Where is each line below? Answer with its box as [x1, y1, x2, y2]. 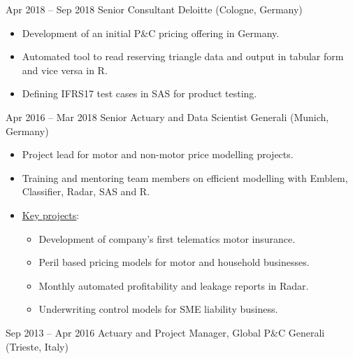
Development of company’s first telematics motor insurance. [38, 231, 296, 246]
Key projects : [22, 207, 80, 222]
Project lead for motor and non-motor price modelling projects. [22, 147, 294, 162]
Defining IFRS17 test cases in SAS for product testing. [22, 86, 257, 101]
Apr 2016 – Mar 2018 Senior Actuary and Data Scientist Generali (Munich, [6, 109, 329, 124]
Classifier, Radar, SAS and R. [22, 184, 150, 199]
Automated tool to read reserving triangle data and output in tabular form [22, 49, 344, 64]
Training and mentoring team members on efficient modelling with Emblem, [22, 170, 348, 185]
